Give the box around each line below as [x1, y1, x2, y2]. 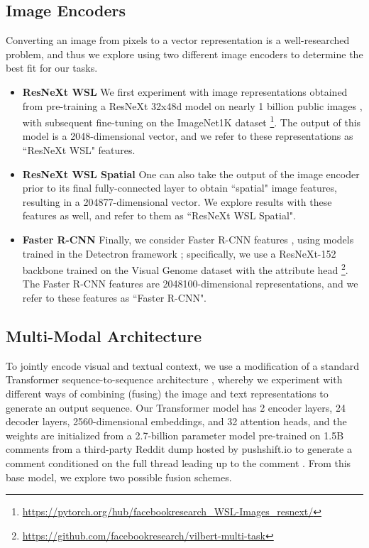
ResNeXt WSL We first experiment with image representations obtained [22, 84, 348, 99]
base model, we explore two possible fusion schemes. [6, 469, 232, 484]
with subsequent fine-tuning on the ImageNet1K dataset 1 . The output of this [22, 113, 361, 129]
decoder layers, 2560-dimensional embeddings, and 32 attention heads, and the [6, 414, 347, 429]
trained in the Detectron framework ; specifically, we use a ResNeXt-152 [22, 246, 336, 261]
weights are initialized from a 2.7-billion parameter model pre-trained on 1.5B [6, 427, 344, 442]
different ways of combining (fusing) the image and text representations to [6, 386, 329, 400]
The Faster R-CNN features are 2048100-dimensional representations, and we [22, 276, 358, 291]
